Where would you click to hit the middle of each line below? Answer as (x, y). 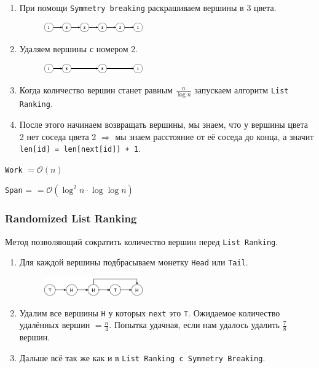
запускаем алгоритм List (242, 90)
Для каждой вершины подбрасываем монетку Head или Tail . (134, 262)
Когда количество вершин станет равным (96, 90)
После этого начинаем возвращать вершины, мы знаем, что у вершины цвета (163, 124)
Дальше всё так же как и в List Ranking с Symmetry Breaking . (142, 357)
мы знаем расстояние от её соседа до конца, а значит (215, 136)
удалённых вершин (55, 325)
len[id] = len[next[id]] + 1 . (80, 148)
